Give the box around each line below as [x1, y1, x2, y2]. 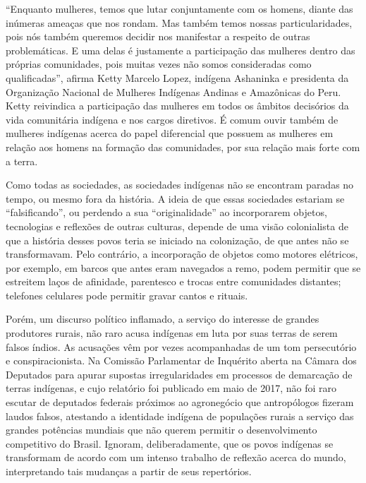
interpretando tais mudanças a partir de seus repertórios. [6, 464, 252, 478]
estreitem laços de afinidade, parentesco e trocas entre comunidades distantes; [6, 274, 341, 289]
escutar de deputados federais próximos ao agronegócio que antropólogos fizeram [6, 395, 354, 410]
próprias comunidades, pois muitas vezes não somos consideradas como [6, 56, 312, 71]
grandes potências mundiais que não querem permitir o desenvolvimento [6, 422, 317, 437]
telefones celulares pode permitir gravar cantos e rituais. [6, 287, 248, 302]
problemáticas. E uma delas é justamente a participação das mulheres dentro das [6, 42, 355, 57]
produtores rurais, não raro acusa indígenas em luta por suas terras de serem [6, 326, 338, 340]
